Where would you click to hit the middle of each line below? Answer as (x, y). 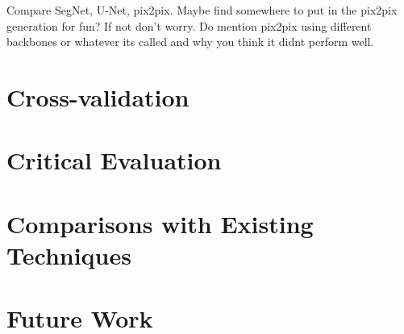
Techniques (69, 255)
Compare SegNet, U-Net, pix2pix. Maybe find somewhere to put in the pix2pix (202, 10)
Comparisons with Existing (160, 223)
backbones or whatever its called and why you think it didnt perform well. (190, 42)
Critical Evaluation (114, 160)
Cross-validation (98, 96)
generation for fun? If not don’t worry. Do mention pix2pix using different (189, 25)
